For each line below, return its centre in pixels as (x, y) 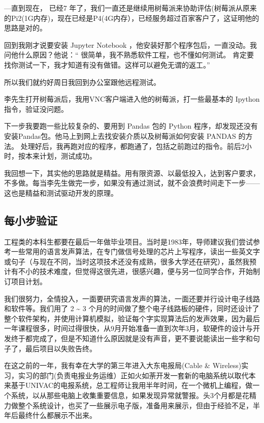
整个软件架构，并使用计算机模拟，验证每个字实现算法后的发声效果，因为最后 (132, 318)
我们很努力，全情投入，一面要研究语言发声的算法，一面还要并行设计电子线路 (132, 298)
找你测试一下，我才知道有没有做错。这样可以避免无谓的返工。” (107, 64)
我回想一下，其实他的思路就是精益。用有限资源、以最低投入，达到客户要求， (132, 173)
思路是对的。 (25, 28)
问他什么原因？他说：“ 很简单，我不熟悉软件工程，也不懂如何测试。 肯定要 (129, 55)
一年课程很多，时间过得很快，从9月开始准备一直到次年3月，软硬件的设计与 (128, 328)
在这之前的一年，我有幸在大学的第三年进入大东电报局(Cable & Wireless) (123, 365)
